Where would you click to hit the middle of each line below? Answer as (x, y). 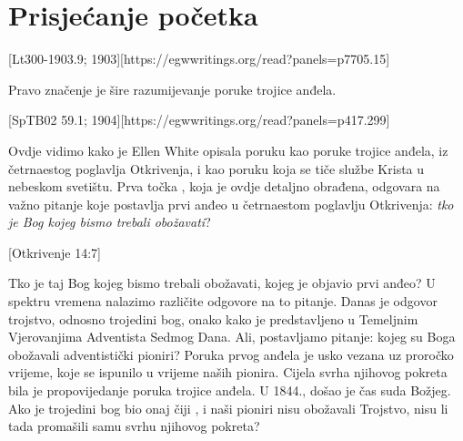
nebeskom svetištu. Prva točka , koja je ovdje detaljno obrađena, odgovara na (224, 186)
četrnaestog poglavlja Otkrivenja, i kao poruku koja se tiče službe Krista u (216, 168)
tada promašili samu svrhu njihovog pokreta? (134, 426)
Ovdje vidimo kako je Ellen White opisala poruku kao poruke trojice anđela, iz (228, 150)
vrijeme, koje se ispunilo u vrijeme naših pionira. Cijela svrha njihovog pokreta (228, 372)
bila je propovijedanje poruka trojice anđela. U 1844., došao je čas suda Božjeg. (230, 390)
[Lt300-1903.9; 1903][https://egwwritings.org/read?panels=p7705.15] (199, 59)
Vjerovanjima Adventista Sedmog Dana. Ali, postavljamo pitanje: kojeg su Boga (232, 337)
